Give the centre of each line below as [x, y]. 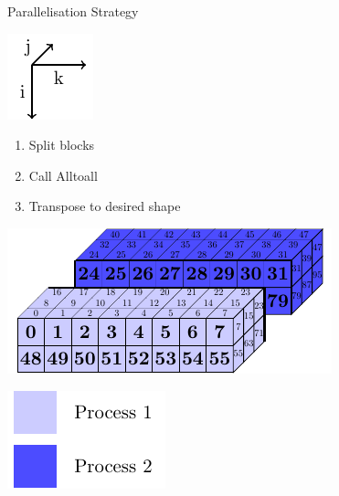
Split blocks [62, 145]
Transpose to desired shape [105, 206]
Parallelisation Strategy [73, 11]
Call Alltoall [63, 175]
